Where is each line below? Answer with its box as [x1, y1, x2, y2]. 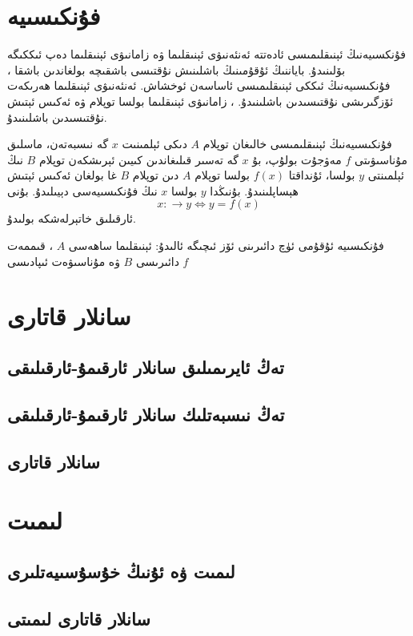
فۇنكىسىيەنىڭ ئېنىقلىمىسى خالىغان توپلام [202, 135, 392, 152]
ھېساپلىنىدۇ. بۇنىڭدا [210, 182, 299, 199]
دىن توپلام [132, 167, 179, 183]
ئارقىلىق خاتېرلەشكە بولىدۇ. [7, 210, 136, 227]
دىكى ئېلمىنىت [122, 135, 187, 152]
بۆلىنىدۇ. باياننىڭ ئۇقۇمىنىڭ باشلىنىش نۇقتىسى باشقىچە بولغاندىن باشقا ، [7, 61, 346, 78]
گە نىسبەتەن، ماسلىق [7, 135, 109, 152]
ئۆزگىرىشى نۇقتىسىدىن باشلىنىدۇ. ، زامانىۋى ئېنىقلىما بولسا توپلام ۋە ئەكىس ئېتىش [7, 92, 394, 109]
